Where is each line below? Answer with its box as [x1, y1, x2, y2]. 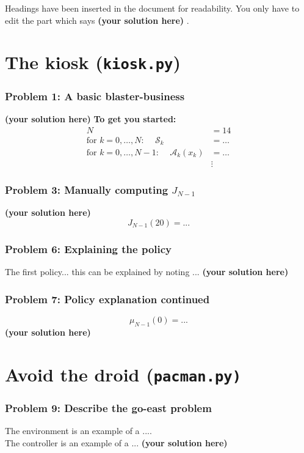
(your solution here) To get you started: [5, 112, 176, 125]
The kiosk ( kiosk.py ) [5, 50, 181, 75]
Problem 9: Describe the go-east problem [5, 400, 212, 415]
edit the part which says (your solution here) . [5, 13, 189, 26]
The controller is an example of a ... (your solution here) [5, 436, 228, 449]
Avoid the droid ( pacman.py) [5, 361, 241, 386]
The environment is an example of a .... [5, 424, 152, 437]
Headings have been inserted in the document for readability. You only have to [5, 2, 300, 14]
